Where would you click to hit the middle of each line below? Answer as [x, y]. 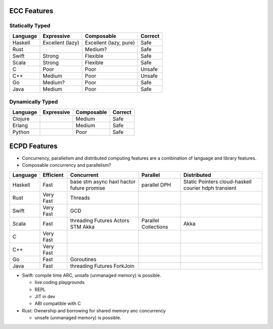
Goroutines [83, 259]
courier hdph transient [210, 188]
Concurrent [84, 175]
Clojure [21, 119]
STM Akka [82, 226]
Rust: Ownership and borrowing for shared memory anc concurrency [94, 310]
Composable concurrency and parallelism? [66, 165]
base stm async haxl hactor [103, 181]
